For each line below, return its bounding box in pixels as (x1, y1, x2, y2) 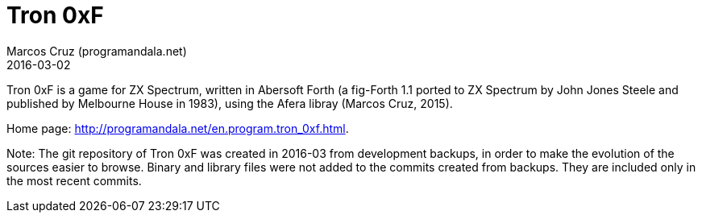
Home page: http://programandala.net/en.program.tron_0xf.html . (6, 121, 349, 135)
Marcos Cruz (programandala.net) (6, 43, 187, 58)
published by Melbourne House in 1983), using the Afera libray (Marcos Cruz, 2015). (6, 96, 453, 110)
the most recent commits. (6, 173, 142, 188)
